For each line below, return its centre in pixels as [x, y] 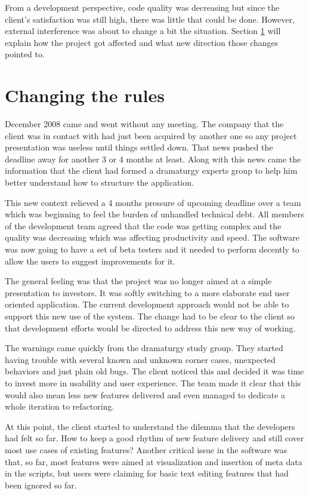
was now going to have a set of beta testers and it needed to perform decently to [152, 249]
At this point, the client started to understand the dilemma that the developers [150, 426]
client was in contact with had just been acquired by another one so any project [151, 135]
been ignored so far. [41, 485]
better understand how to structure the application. [99, 182]
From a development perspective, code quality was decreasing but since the [142, 7]
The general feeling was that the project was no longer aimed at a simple [138, 281]
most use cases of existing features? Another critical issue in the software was [146, 449]
